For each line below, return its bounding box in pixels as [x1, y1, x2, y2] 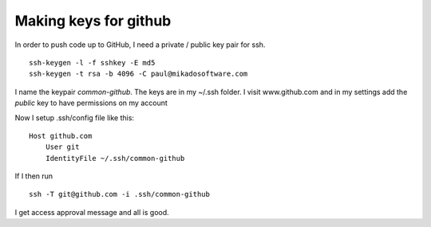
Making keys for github [14, 12, 172, 29]
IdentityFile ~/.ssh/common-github [45, 154, 185, 162]
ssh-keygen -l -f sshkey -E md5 [29, 58, 156, 67]
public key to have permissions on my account [14, 98, 168, 108]
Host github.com [29, 131, 93, 140]
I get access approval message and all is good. [14, 207, 169, 217]
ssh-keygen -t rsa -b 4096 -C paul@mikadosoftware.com [29, 69, 248, 79]
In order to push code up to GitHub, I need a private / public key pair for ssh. [14, 40, 266, 49]
